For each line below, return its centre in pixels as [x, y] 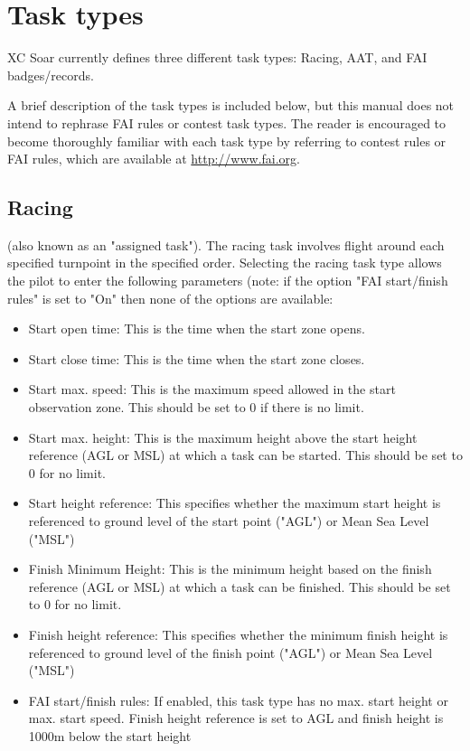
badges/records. [51, 75]
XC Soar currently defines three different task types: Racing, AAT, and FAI [217, 57]
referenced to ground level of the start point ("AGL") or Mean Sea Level [229, 521]
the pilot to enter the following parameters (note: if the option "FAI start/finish [228, 281]
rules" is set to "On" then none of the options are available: [170, 298]
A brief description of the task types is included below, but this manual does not [231, 105]
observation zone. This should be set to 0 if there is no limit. [196, 407]
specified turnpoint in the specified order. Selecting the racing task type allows [225, 263]
